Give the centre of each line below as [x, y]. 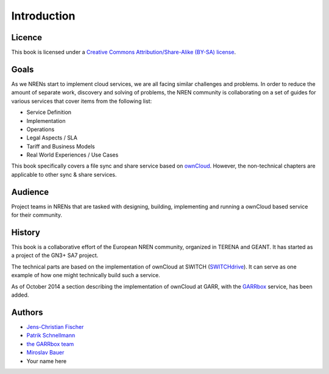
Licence [27, 37]
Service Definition [49, 112]
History [26, 232]
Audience [30, 192]
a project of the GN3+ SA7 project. [55, 255]
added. [20, 295]
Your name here [47, 361]
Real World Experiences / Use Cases [73, 155]
